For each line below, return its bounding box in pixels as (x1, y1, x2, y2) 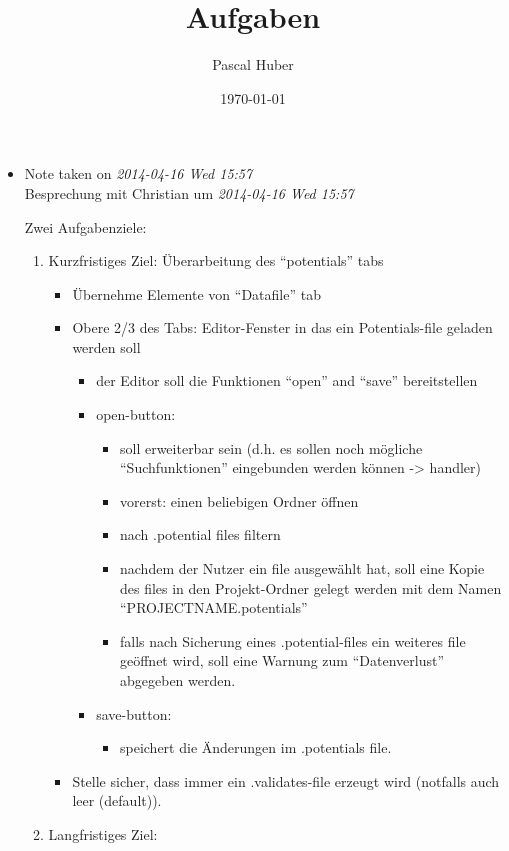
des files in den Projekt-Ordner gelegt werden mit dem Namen (119, 577, 502, 598)
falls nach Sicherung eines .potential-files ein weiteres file (119, 630, 466, 651)
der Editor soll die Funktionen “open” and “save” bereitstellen (96, 370, 478, 391)
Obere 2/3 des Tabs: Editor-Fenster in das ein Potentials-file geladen (72, 317, 493, 338)
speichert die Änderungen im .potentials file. (119, 737, 392, 758)
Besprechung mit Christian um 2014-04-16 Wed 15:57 (24, 182, 354, 203)
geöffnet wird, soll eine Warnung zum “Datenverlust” (119, 650, 444, 671)
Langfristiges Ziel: (48, 823, 158, 844)
